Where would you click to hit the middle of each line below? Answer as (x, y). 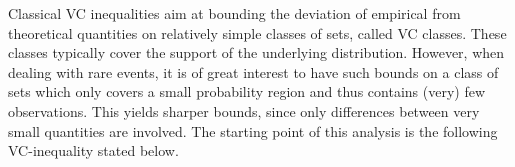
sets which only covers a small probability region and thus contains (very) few (246, 91)
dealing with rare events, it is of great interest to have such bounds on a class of (253, 71)
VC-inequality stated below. (93, 150)
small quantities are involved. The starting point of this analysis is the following (253, 130)
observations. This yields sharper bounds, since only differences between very (244, 110)
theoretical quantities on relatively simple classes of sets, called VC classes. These (257, 32)
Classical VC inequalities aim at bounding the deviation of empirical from (234, 13)
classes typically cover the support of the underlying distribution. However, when (256, 52)
